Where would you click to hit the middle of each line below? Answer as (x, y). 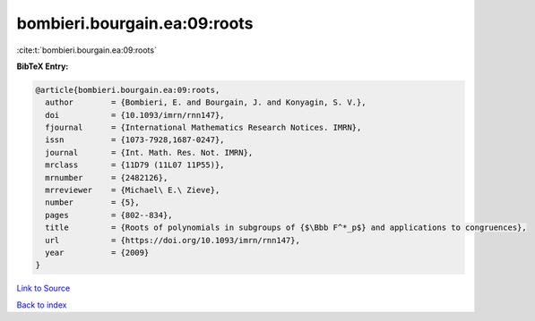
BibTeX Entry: (43, 66)
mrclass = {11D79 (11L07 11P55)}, (135, 165)
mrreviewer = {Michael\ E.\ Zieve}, (133, 190)
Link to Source (43, 288)
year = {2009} (97, 253)
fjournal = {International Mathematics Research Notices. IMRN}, (203, 128)
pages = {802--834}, (109, 215)
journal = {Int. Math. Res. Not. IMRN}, (149, 152)
